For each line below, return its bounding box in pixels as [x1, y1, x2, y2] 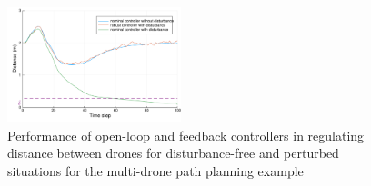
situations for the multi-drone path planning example [7, 162, 304, 181]
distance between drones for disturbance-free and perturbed [7, 143, 339, 162]
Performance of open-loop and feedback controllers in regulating [7, 125, 365, 144]
